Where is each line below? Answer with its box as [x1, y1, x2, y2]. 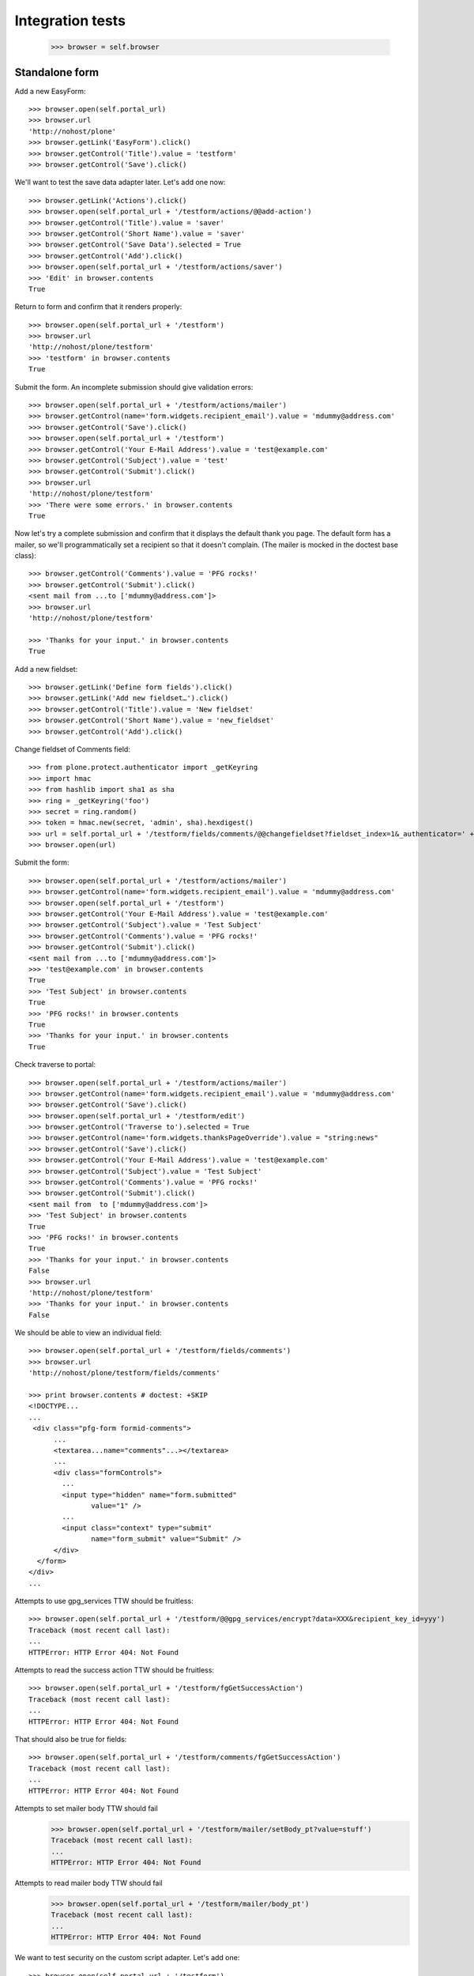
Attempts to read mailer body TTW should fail [14, 1878, 164, 1888]
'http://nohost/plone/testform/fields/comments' [28, 1368, 220, 1378]
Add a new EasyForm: [14, 86, 86, 96]
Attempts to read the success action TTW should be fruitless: [14, 1665, 215, 1675]
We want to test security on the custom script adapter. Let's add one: [14, 1953, 240, 1963]
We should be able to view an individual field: [14, 1328, 162, 1337]
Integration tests [14, 12, 126, 29]
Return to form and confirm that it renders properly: [14, 302, 182, 311]
